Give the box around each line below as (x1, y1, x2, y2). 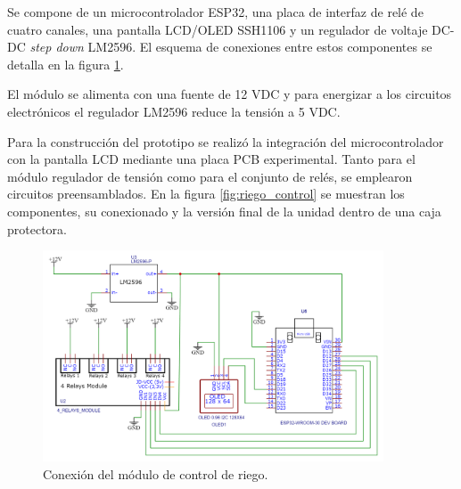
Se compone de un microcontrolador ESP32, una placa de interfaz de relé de (7, 3, 424, 20)
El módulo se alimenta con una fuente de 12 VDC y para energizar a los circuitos (7, 85, 452, 103)
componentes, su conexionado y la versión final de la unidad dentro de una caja (7, 201, 441, 220)
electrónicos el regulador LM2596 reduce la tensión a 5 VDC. (7, 102, 341, 120)
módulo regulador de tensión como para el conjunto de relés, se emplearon (7, 167, 413, 185)
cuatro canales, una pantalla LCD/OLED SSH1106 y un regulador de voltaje (7, 20, 428, 38)
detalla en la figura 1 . (7, 54, 124, 73)
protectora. (7, 219, 67, 238)
